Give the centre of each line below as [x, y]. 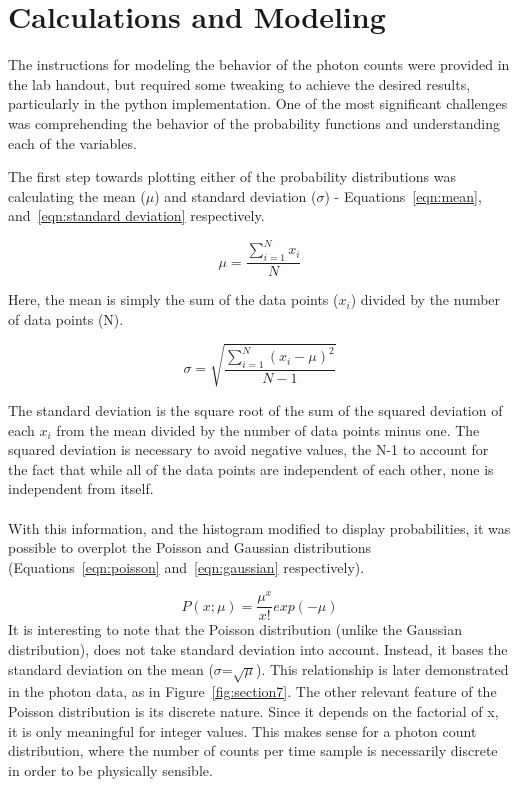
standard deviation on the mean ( [111, 668]
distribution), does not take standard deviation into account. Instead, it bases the [258, 649]
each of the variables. [72, 142]
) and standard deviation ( [235, 195]
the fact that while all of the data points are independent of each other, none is [251, 468]
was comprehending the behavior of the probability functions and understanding [254, 122]
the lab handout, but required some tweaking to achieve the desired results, [239, 83]
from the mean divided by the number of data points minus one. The [268, 429]
